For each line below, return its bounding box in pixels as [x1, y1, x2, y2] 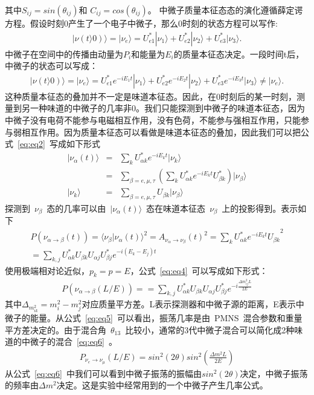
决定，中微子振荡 [240, 367, 308, 379]
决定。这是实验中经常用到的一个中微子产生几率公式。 [56, 379, 268, 391]
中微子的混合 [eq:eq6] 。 [21, 335, 117, 348]
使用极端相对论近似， [5, 264, 89, 276]
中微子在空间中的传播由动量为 [5, 47, 123, 60]
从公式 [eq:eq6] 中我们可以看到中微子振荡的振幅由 [5, 367, 202, 379]
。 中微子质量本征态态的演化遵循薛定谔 [147, 4, 303, 16]
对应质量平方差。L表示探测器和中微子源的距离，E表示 [82, 298, 296, 310]
